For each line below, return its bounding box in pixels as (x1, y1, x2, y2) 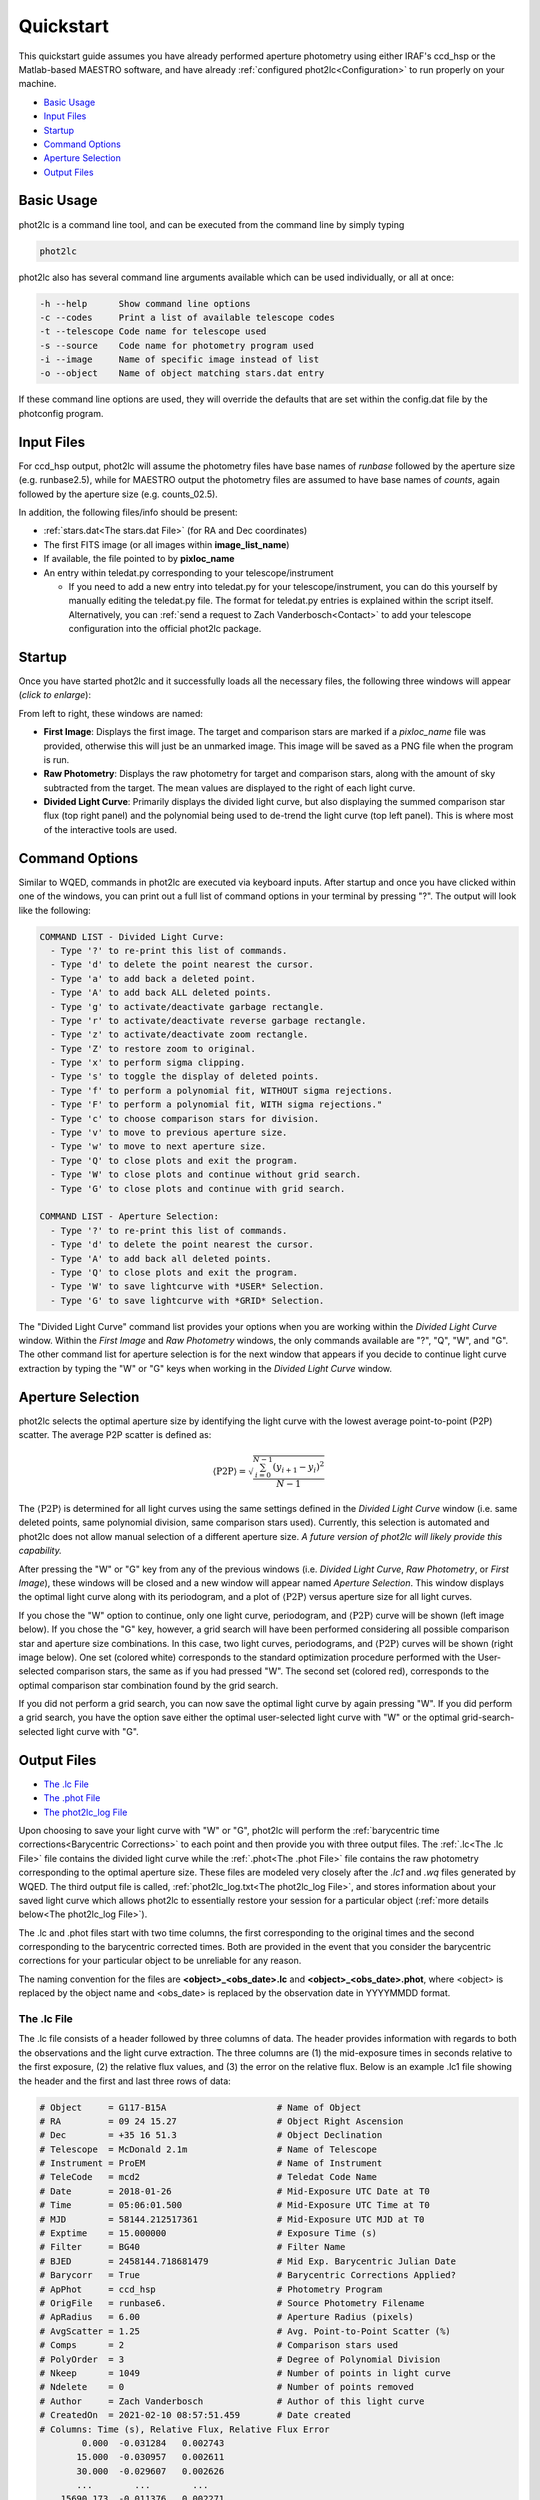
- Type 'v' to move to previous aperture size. (50, 1127, 288, 1139)
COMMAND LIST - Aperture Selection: (39, 1211, 220, 1222)
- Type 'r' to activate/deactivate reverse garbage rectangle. (50, 1015, 367, 1026)
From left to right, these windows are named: (18, 707, 204, 719)
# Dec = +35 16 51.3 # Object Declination (39, 2130, 383, 2141)
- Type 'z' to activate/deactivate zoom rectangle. (50, 1029, 309, 1040)
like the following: (18, 904, 92, 916)
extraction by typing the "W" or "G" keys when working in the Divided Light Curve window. (18, 1362, 392, 1374)
